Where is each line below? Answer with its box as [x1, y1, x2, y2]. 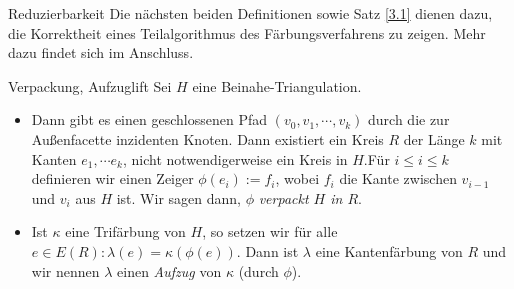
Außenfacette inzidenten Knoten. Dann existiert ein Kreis [31, 128, 384, 149]
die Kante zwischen [339, 168, 457, 189]
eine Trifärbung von [65, 221, 186, 242]
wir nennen [31, 260, 100, 281]
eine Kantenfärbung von [315, 240, 463, 261]
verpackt [258, 187, 309, 208]
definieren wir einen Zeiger [31, 168, 194, 189]
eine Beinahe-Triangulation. [192, 75, 362, 96]
